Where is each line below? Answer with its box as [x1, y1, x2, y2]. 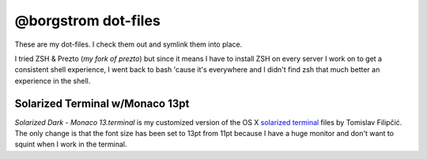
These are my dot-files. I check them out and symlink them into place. [14, 40, 243, 49]
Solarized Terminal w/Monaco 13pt [14, 97, 190, 110]
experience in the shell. [14, 76, 91, 85]
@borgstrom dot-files [14, 12, 161, 29]
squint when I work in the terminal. [14, 139, 127, 150]
